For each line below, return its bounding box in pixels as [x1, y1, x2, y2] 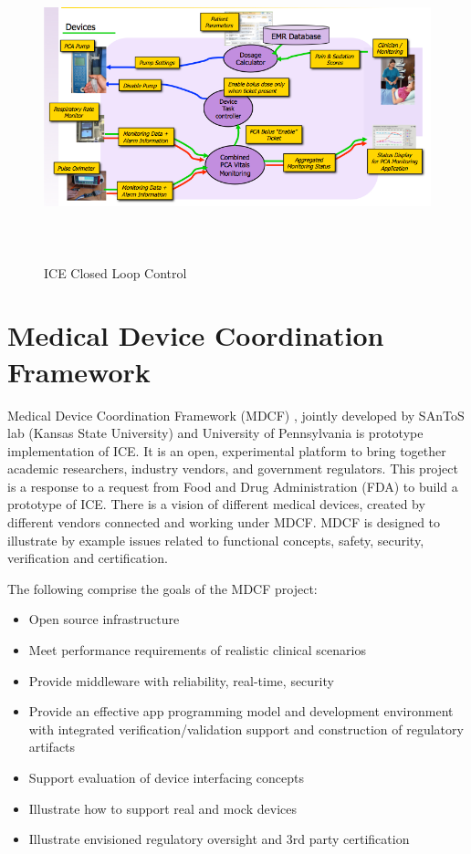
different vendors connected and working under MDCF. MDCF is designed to [7, 513, 441, 532]
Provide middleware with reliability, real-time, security [28, 671, 334, 690]
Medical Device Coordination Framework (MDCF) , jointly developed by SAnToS [7, 405, 465, 424]
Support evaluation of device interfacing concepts [28, 768, 304, 786]
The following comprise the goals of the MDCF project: [7, 578, 318, 598]
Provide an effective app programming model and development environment [28, 702, 454, 721]
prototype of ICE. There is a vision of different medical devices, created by [7, 495, 425, 514]
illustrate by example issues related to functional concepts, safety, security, [7, 530, 424, 549]
